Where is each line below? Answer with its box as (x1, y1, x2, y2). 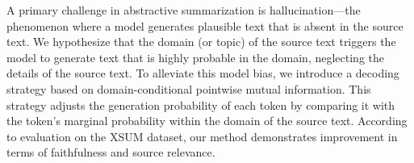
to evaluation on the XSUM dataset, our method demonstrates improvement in (6, 127, 398, 144)
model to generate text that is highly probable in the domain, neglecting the (6, 48, 385, 65)
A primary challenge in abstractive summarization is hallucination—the (6, 2, 361, 18)
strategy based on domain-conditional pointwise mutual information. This (6, 80, 371, 97)
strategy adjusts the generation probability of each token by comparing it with (6, 96, 395, 113)
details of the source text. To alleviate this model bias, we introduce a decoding (6, 65, 399, 81)
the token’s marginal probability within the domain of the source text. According (6, 112, 408, 129)
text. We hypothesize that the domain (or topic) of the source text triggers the (6, 33, 396, 50)
